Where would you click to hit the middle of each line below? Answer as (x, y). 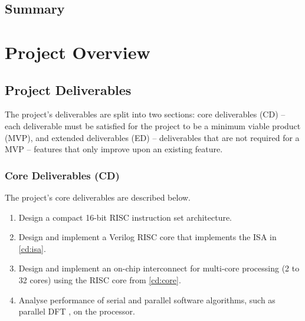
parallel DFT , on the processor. (77, 311)
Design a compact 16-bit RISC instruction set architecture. (125, 217)
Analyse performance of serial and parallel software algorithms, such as (147, 299)
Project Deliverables (68, 89)
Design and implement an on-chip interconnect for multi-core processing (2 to (159, 268)
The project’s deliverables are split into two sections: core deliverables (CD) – (145, 114)
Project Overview (78, 52)
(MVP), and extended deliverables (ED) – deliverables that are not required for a (152, 137)
